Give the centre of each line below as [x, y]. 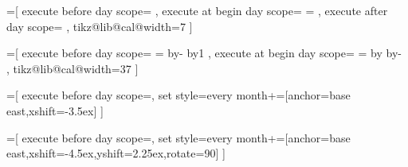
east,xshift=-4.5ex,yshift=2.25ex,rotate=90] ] [116, 153]
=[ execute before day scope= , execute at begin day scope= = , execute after [197, 10]
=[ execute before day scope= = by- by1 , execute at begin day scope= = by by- [204, 53]
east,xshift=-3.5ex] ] [55, 110]
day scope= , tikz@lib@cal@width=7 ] [100, 26]
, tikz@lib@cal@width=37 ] [73, 68]
